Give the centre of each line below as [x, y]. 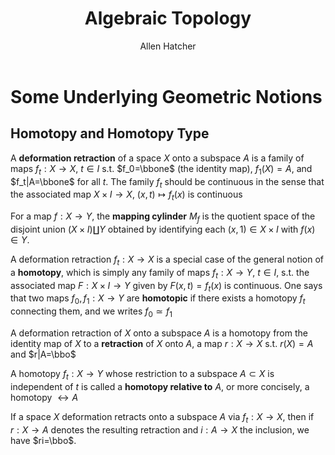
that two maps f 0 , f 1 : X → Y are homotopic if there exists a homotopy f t [158, 299]
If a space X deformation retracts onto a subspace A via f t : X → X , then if [162, 417]
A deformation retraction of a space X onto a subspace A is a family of [157, 158]
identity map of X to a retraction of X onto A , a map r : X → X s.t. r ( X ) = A [162, 343]
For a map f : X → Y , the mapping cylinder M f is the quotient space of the [163, 217]
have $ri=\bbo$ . [43, 440]
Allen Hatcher [168, 46]
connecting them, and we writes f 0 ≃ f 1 [91, 312]
